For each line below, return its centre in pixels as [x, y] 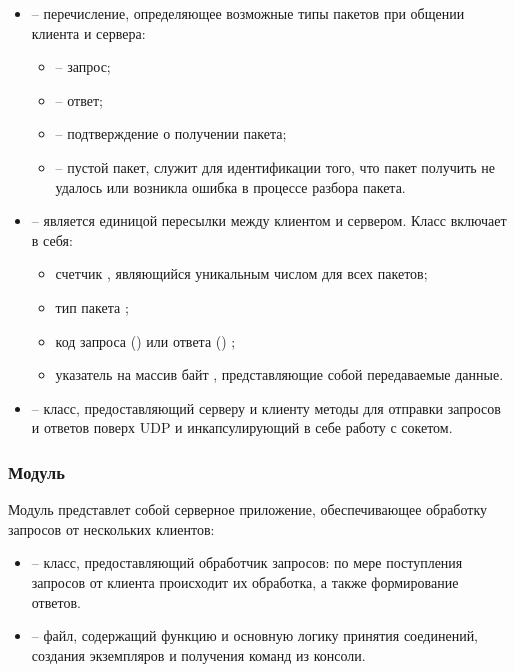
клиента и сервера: [88, 32]
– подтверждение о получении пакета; [171, 133]
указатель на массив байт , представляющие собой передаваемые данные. [279, 374]
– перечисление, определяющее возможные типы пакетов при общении [248, 13]
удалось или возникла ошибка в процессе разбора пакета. [230, 186]
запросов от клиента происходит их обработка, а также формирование [245, 581]
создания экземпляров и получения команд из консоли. [198, 654]
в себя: [52, 239]
